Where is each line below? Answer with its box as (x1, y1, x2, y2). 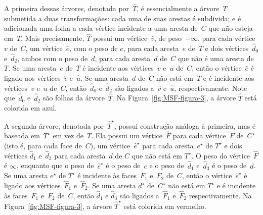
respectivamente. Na (189, 190, 252, 200)
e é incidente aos (203, 73, 254, 83)
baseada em (4, 130, 40, 141)
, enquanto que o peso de (16, 160, 94, 171)
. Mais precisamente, (21, 33, 84, 43)
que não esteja (208, 23, 253, 33)
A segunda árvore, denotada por (4, 120, 104, 131)
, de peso (154, 33, 182, 43)
